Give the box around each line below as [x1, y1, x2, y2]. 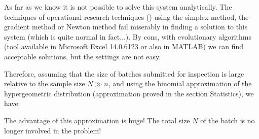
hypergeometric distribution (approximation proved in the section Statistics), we [4, 88, 254, 98]
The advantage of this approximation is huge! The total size [4, 115, 190, 125]
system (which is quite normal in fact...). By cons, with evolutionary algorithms [4, 31, 251, 42]
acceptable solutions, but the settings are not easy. [4, 51, 161, 61]
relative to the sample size [4, 78, 85, 89]
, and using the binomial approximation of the [108, 78, 252, 89]
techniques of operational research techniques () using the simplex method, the [4, 11, 249, 22]
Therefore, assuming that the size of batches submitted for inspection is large [4, 68, 244, 79]
